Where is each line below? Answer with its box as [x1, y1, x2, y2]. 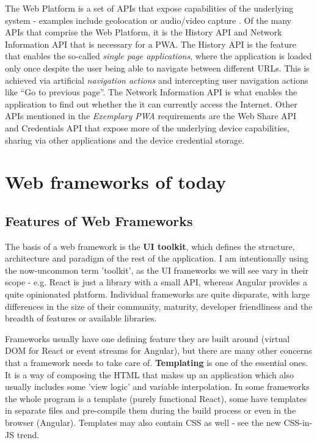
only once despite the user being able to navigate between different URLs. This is [5, 61, 310, 74]
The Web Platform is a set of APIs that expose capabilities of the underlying [5, 2, 294, 14]
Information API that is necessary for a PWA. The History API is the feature [5, 37, 296, 50]
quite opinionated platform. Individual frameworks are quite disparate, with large [5, 288, 310, 301]
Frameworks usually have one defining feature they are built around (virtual [5, 332, 290, 345]
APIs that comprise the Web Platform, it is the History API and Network [5, 26, 282, 38]
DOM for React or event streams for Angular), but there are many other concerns [5, 344, 312, 357]
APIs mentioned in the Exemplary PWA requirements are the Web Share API [5, 109, 297, 122]
